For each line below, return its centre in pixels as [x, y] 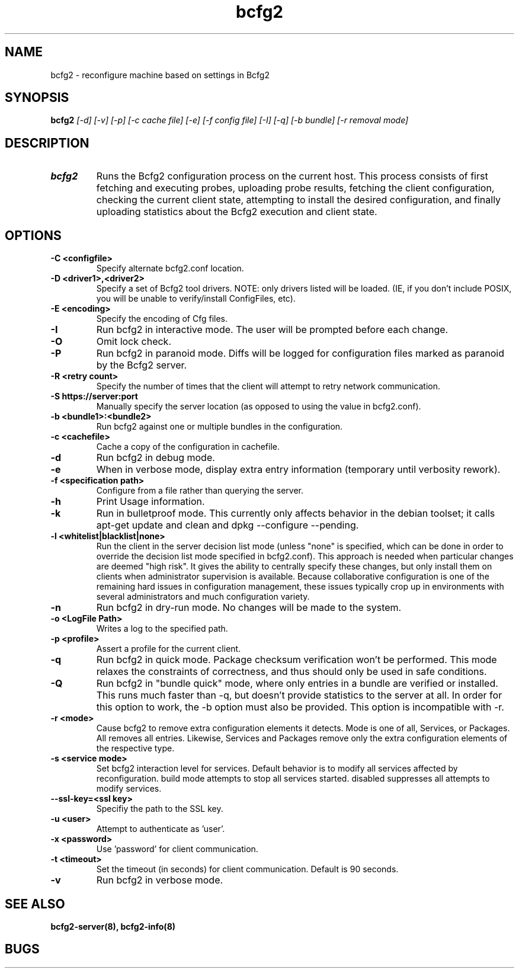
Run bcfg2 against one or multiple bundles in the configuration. [220, 427]
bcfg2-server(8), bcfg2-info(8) [113, 926]
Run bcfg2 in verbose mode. [160, 880]
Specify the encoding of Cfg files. [162, 319]
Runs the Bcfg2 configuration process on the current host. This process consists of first [292, 176]
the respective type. [135, 748]
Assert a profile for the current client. [169, 649]
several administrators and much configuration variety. [203, 597]
